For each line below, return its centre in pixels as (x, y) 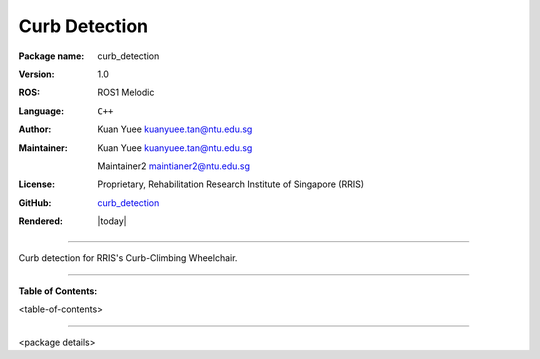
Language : (41, 111)
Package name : (51, 56)
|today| (112, 221)
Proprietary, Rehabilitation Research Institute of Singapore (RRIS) (231, 184)
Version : (36, 74)
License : (36, 184)
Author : (35, 129)
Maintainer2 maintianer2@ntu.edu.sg (173, 166)
